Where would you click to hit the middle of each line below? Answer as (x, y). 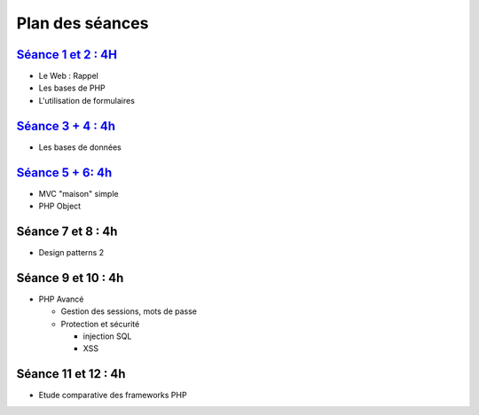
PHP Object (60, 206)
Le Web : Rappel (69, 76)
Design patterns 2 (71, 252)
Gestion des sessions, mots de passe (129, 311)
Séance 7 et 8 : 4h (67, 231)
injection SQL (107, 336)
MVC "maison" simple (79, 193)
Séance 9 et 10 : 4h (70, 278)
